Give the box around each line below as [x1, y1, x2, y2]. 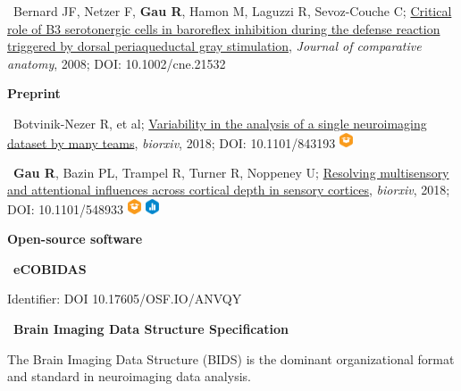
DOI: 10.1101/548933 [7, 199, 124, 218]
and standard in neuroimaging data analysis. [7, 367, 251, 386]
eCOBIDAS [13, 259, 87, 278]
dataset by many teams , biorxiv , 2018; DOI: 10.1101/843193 [7, 133, 336, 152]
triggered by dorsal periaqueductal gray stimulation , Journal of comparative [7, 37, 422, 55]
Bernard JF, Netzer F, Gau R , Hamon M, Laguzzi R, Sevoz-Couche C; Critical [13, 2, 452, 20]
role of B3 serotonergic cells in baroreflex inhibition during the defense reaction [7, 19, 440, 37]
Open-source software [7, 229, 143, 248]
